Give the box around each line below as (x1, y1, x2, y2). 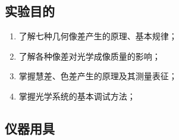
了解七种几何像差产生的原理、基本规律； (18, 30, 177, 42)
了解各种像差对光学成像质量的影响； (18, 49, 161, 62)
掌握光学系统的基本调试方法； (18, 89, 136, 102)
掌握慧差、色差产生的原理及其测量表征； (18, 70, 177, 82)
